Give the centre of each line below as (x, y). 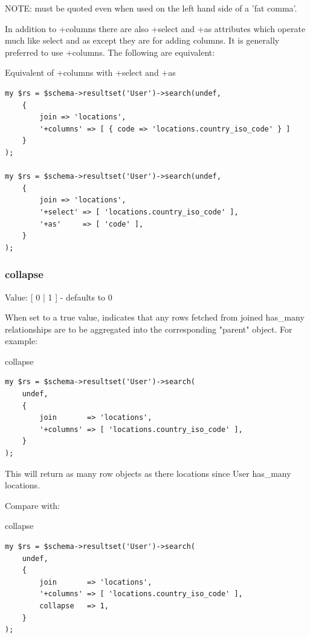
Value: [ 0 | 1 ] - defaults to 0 (59, 297)
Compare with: (33, 505)
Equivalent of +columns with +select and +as (90, 72)
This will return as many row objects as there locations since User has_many (148, 473)
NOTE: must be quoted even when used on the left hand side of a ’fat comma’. (151, 8)
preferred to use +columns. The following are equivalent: (110, 52)
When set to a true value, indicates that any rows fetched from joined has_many (155, 317)
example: (21, 341)
